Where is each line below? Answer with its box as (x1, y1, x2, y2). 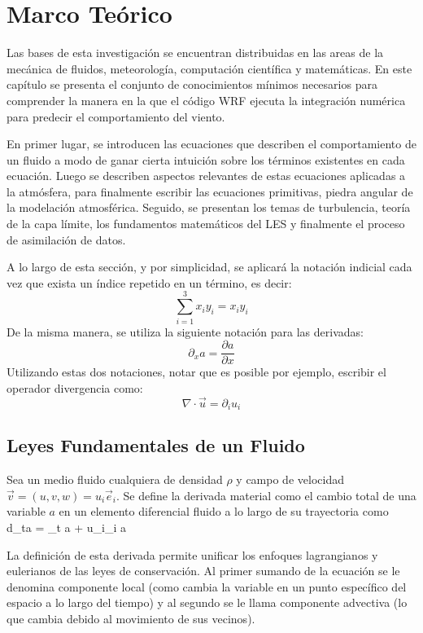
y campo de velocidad (236, 471, 344, 488)
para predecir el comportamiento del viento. (7, 108, 225, 125)
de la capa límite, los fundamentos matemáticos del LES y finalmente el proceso (7, 215, 405, 232)
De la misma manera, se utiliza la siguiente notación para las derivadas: (7, 323, 364, 340)
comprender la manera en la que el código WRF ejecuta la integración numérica (7, 91, 406, 108)
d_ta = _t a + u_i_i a (7, 519, 126, 536)
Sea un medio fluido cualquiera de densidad (7, 471, 223, 488)
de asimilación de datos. (7, 231, 126, 248)
